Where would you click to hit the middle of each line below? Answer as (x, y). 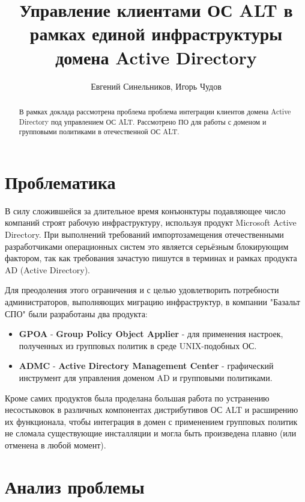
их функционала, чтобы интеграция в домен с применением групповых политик (151, 421)
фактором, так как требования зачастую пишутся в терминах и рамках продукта (151, 258)
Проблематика (60, 181)
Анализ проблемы (75, 486)
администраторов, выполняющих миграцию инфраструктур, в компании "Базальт (152, 301)
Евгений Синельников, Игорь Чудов (156, 86)
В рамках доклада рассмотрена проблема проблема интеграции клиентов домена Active (155, 111)
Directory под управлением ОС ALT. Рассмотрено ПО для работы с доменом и (143, 121)
